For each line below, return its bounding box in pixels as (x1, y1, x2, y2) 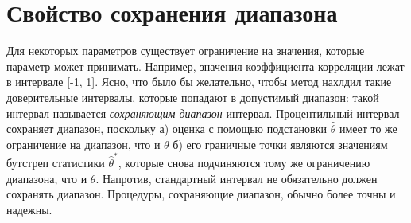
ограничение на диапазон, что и (6, 135, 161, 152)
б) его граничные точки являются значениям (173, 135, 388, 152)
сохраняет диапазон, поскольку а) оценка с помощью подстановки (6, 120, 328, 137)
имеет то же (339, 120, 397, 137)
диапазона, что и (6, 170, 87, 186)
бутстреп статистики (6, 155, 105, 170)
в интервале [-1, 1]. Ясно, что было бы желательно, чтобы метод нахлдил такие (6, 73, 392, 90)
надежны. (6, 201, 52, 217)
